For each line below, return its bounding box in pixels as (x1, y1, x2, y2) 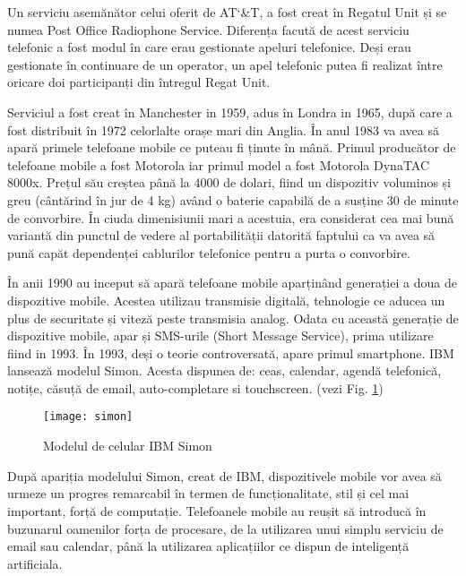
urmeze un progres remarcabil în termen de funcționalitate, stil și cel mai (7, 484, 410, 503)
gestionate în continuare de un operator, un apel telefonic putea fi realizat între (7, 55, 443, 73)
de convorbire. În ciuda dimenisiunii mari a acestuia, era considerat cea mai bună (7, 208, 454, 227)
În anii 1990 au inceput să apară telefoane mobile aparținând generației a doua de (7, 273, 457, 292)
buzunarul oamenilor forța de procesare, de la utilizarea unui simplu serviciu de (7, 519, 444, 537)
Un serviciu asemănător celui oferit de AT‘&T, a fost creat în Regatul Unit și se (7, 3, 447, 21)
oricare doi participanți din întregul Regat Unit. (7, 73, 271, 91)
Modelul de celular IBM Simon (43, 436, 212, 455)
